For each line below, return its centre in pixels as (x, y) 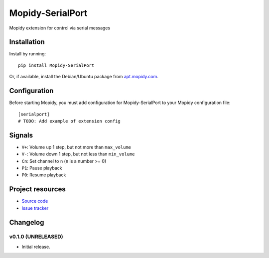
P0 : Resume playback (44, 175)
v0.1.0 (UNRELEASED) (36, 237)
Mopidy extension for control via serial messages (60, 28)
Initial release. (36, 247)
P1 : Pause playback (42, 168)
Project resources (37, 189)
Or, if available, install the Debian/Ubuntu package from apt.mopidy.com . (84, 77)
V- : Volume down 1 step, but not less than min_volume (78, 154)
